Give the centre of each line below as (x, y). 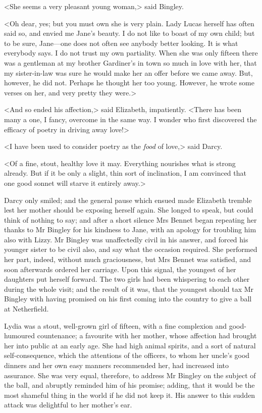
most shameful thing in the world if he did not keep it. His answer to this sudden (130, 395)
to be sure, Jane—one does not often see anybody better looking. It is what (121, 43)
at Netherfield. (27, 309)
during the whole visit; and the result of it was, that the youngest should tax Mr (129, 289)
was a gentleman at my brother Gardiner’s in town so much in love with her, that (130, 62)
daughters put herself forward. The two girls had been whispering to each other (127, 279)
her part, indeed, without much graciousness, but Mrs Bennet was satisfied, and (127, 259)
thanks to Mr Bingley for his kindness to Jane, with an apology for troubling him (130, 229)
